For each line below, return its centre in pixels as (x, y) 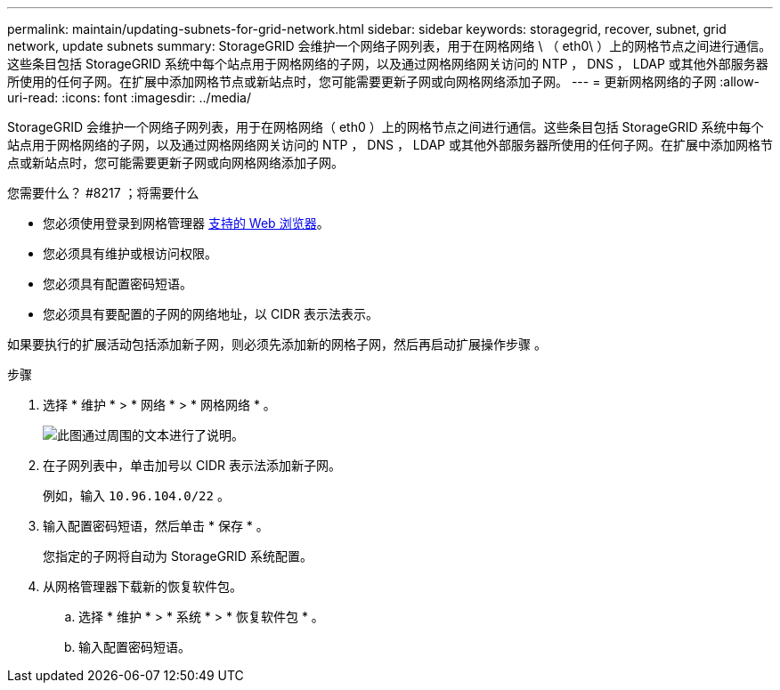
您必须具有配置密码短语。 (118, 284)
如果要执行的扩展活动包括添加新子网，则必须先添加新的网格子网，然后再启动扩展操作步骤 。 (277, 344)
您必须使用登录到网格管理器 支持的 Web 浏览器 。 (186, 223)
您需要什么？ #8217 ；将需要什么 (103, 193)
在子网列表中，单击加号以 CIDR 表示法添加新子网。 (192, 465)
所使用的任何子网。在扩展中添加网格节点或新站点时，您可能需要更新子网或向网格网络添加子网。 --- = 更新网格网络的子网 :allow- (384, 81)
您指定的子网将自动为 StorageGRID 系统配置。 (178, 556)
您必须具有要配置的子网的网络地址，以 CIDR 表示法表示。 (211, 314)
